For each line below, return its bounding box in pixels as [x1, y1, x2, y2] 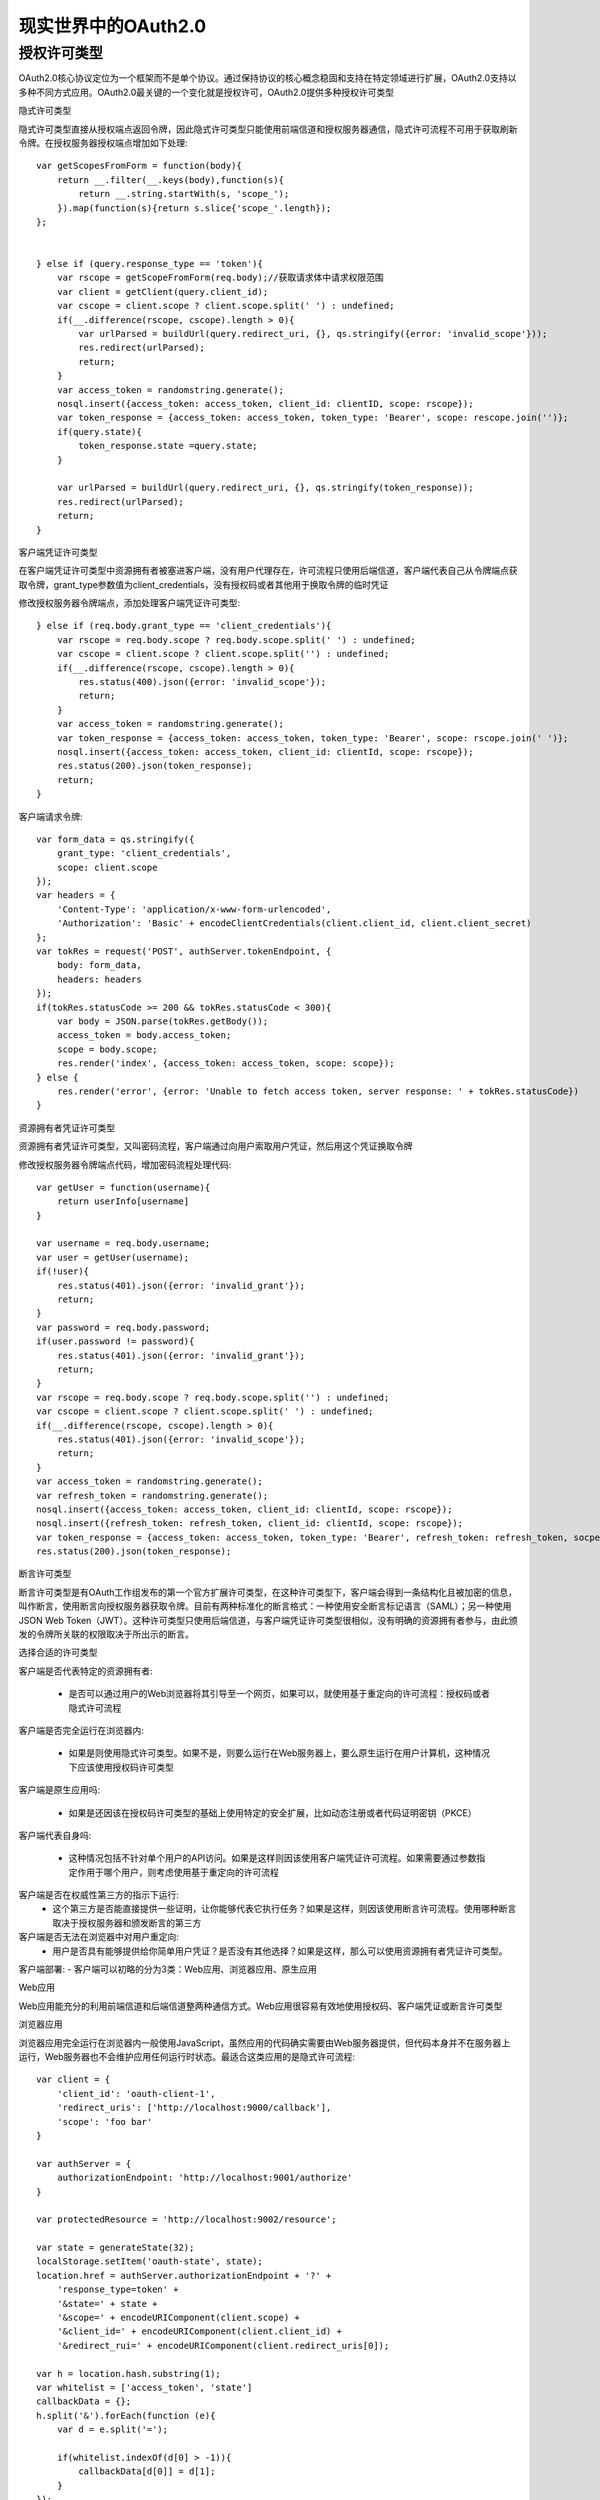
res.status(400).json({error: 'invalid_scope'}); [78, 676, 327, 688]
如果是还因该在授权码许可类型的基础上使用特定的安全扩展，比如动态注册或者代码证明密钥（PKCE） [68, 1806, 477, 1819]
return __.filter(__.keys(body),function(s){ [56, 174, 285, 185]
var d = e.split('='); [56, 2424, 169, 2435]
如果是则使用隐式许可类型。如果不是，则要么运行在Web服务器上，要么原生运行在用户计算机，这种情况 [68, 1747, 490, 1759]
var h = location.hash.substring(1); [36, 2368, 222, 2379]
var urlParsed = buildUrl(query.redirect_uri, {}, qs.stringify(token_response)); [56, 482, 474, 494]
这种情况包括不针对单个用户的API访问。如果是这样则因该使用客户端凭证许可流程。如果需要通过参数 [68, 1852, 477, 1864]
